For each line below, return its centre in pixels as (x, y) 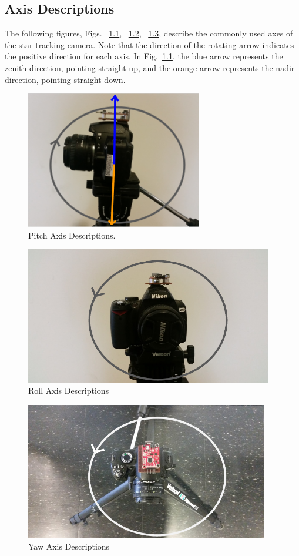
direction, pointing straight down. (65, 79)
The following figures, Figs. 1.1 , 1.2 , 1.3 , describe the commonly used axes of (149, 33)
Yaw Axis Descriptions (69, 546)
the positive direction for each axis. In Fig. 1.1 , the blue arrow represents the (144, 56)
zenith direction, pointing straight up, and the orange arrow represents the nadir (150, 67)
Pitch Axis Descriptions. (72, 235)
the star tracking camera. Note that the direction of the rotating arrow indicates (149, 44)
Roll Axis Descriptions (69, 391)
